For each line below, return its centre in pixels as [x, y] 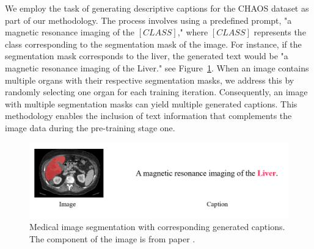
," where [193, 32]
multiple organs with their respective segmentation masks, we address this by [150, 80]
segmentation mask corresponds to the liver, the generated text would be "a [147, 56]
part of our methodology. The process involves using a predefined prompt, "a [148, 20]
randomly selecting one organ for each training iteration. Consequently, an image [156, 92]
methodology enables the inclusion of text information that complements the [148, 116]
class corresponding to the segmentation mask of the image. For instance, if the [153, 44]
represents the [280, 32]
